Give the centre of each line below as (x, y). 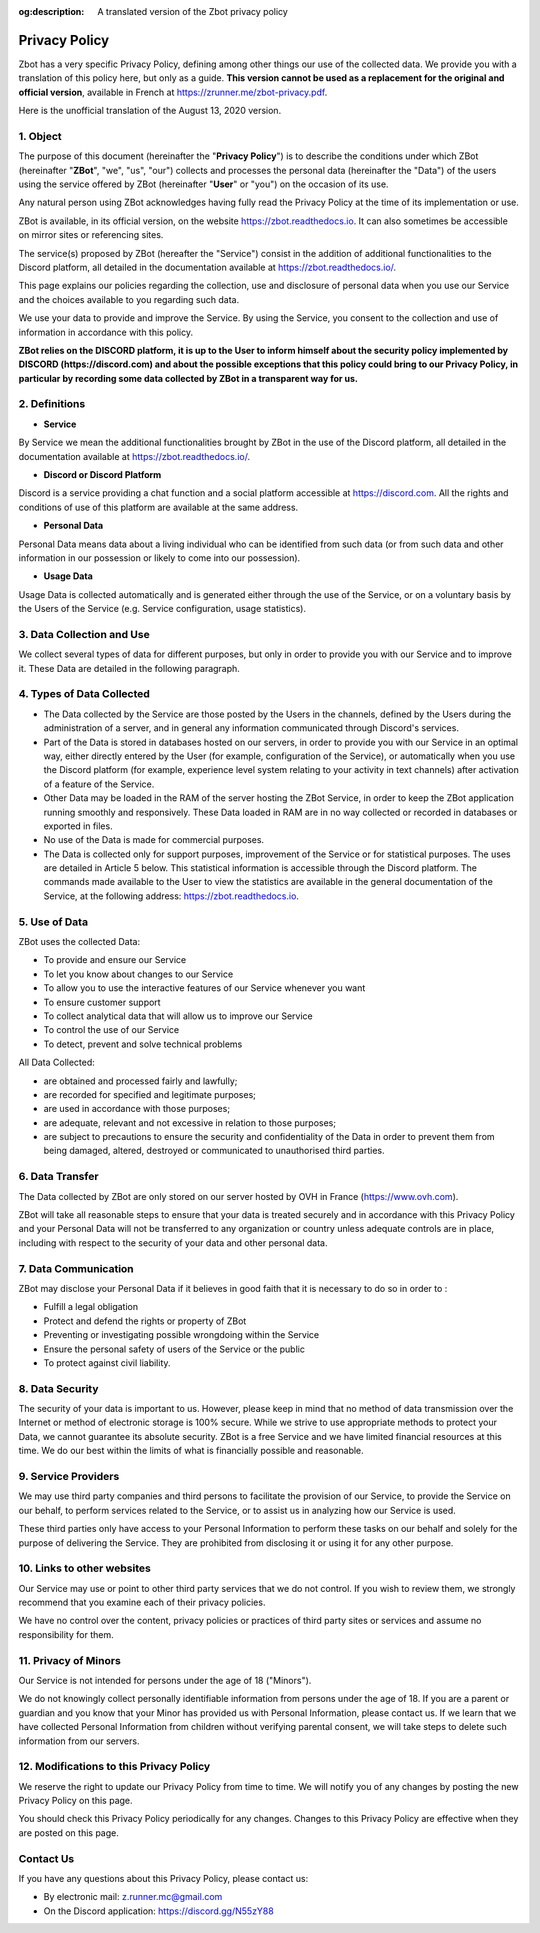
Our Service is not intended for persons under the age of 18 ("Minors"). (165, 1680)
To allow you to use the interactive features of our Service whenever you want (204, 988)
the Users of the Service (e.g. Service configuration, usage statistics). (162, 609)
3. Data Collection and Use (84, 634)
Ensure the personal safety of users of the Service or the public (174, 1349)
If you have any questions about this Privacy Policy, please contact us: (163, 1878)
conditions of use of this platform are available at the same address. (158, 507)
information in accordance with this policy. (106, 332)
